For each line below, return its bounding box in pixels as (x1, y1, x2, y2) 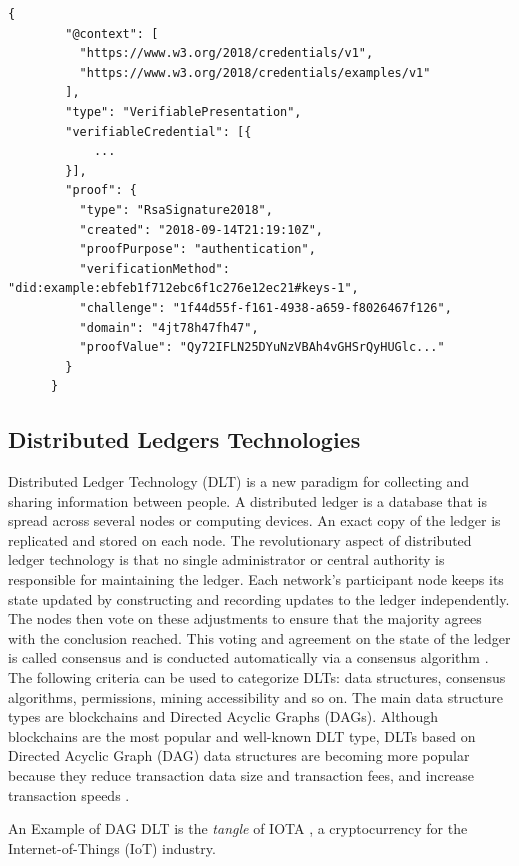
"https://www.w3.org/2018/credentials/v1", (79, 46, 374, 61)
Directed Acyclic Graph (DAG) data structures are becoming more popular (8, 745, 470, 766)
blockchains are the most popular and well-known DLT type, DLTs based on (8, 725, 476, 746)
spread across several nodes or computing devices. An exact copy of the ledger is (8, 510, 501, 531)
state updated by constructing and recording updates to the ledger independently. (8, 588, 510, 609)
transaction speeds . (8, 784, 130, 805)
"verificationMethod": (79, 261, 230, 276)
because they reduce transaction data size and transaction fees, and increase (8, 764, 475, 785)
